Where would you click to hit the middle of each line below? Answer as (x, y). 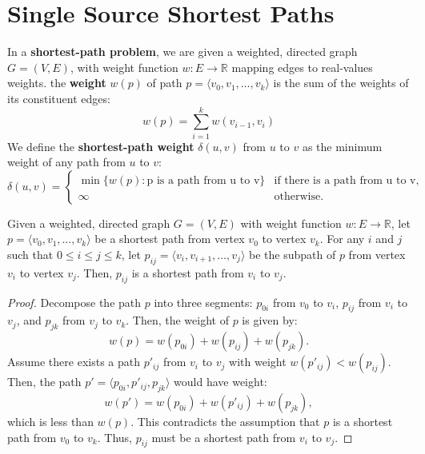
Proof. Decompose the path (74, 302)
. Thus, (114, 437)
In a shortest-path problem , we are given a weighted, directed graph (182, 52)
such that (30, 254)
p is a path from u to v (203, 180)
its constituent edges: (59, 98)
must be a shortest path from (224, 437)
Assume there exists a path (74, 362)
